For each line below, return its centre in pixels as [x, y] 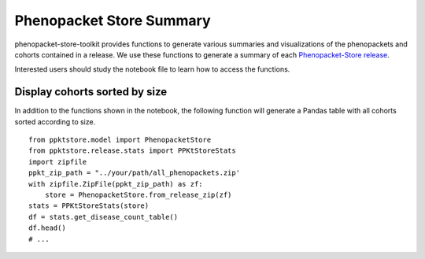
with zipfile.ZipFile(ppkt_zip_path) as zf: [116, 184]
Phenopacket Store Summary [113, 20]
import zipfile [58, 162]
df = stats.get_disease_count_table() [103, 217]
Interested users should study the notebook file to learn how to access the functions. [152, 69]
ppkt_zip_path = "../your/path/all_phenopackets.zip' [134, 173]
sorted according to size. [55, 121]
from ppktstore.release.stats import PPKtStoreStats [132, 151]
